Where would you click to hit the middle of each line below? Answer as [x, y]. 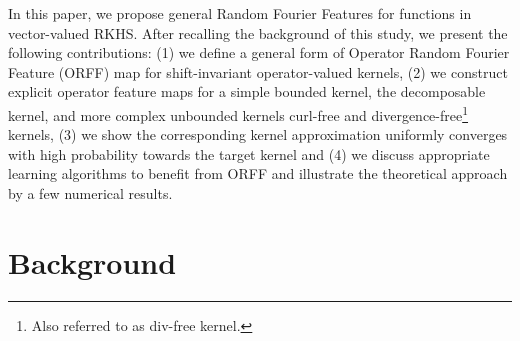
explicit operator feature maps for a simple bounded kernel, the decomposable [247, 91]
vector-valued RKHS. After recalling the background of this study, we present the [258, 32]
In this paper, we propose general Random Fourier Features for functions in [240, 13]
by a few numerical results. [90, 193]
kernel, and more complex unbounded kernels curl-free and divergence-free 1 [238, 113]
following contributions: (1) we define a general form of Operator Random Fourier [259, 52]
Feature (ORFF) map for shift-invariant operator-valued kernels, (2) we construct [258, 71]
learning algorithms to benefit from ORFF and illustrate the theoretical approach [258, 173]
